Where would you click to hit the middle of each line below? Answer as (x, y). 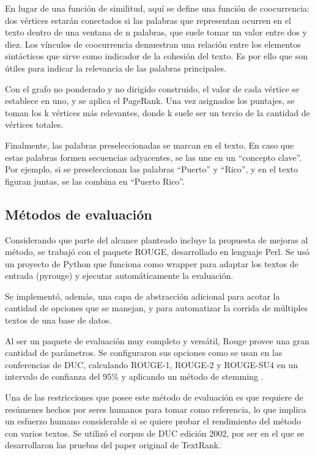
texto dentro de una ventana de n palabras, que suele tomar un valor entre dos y (156, 32)
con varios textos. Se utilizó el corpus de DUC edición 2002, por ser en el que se (155, 433)
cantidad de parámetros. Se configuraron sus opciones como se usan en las (144, 353)
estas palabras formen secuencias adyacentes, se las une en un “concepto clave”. (154, 157)
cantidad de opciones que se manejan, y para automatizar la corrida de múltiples (157, 308)
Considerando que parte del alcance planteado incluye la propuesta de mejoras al (157, 239)
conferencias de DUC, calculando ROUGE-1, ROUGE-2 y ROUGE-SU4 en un (151, 364)
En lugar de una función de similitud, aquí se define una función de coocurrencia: (157, 8)
